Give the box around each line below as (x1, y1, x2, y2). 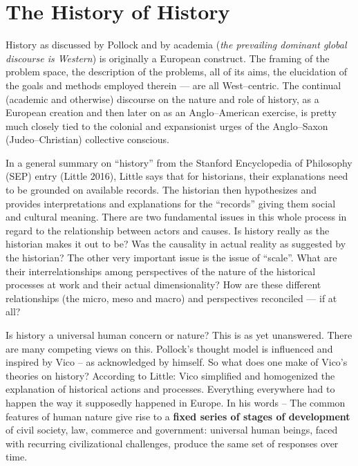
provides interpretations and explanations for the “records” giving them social (6, 196, 336, 210)
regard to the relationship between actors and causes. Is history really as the (6, 223, 330, 237)
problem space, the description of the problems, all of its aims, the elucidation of (6, 64, 348, 79)
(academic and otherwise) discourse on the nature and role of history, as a (6, 91, 319, 106)
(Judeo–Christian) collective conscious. (6, 132, 169, 147)
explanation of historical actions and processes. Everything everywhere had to (6, 382, 335, 396)
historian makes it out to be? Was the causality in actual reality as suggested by (6, 236, 346, 251)
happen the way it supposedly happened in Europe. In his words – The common (6, 395, 346, 409)
